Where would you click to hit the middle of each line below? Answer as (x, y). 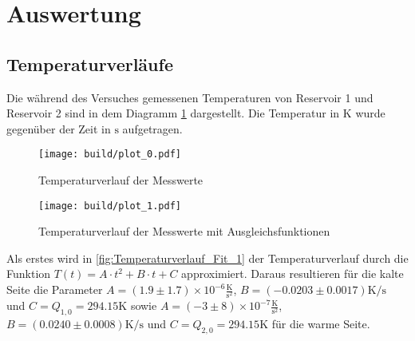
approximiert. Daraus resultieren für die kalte (292, 274)
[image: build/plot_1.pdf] (110, 206)
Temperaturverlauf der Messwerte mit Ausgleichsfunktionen (184, 231)
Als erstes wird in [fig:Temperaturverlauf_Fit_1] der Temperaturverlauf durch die (207, 258)
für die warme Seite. (321, 323)
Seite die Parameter (55, 289)
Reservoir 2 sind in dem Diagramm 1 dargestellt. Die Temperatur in (173, 113)
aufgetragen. (152, 128)
